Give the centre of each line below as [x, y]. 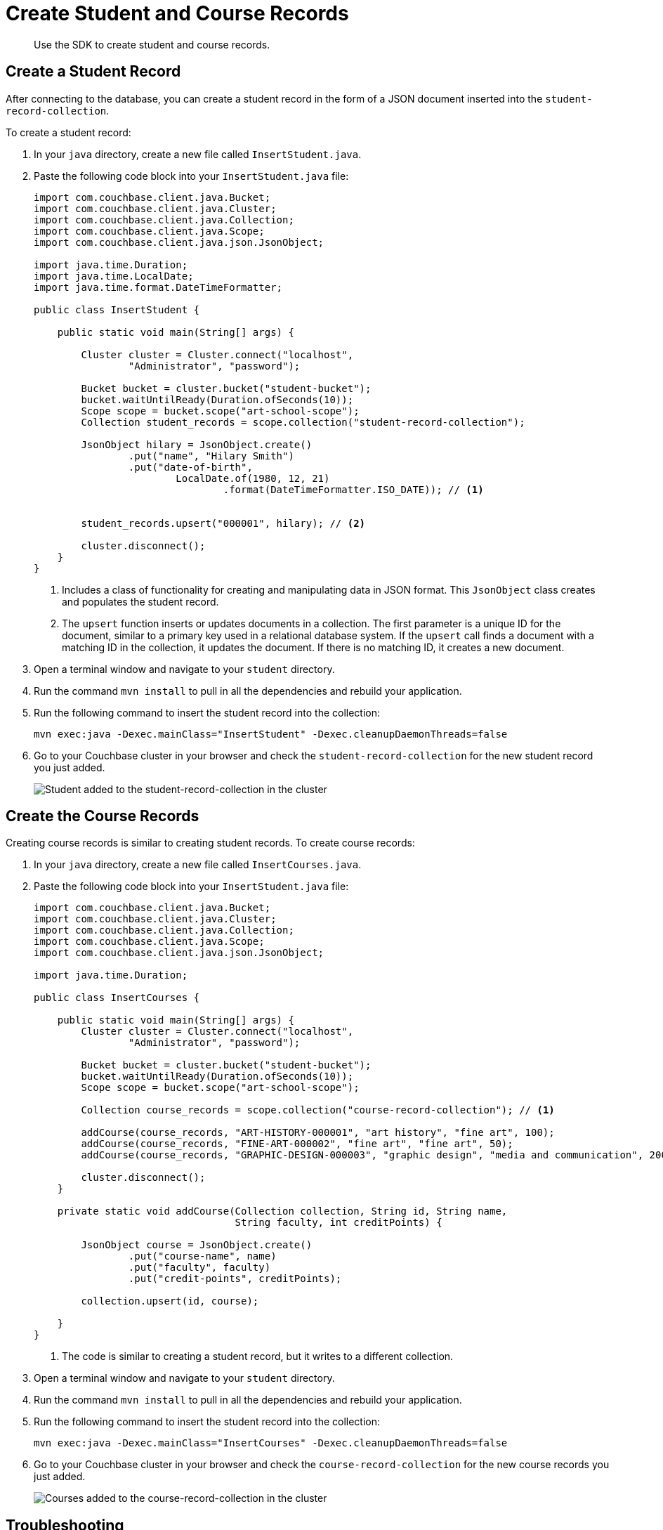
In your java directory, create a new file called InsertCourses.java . [198, 865]
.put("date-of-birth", [190, 467]
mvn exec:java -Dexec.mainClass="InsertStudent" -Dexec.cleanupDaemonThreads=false [271, 734]
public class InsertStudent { [117, 309]
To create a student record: [68, 132]
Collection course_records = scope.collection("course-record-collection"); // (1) [318, 1110]
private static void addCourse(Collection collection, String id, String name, [282, 1211]
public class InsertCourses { [117, 998]
